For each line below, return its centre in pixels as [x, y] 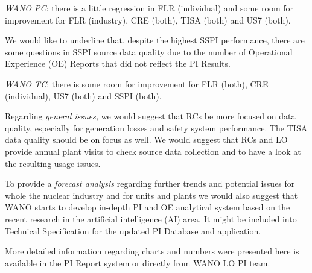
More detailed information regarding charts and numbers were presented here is [152, 251]
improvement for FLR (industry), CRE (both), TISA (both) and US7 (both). [148, 20]
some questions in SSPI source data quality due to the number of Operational [149, 52]
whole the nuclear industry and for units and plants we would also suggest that [151, 195]
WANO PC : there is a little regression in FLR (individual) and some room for [149, 8]
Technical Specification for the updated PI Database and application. [133, 231]
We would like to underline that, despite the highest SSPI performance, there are [155, 40]
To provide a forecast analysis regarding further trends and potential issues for [150, 184]
